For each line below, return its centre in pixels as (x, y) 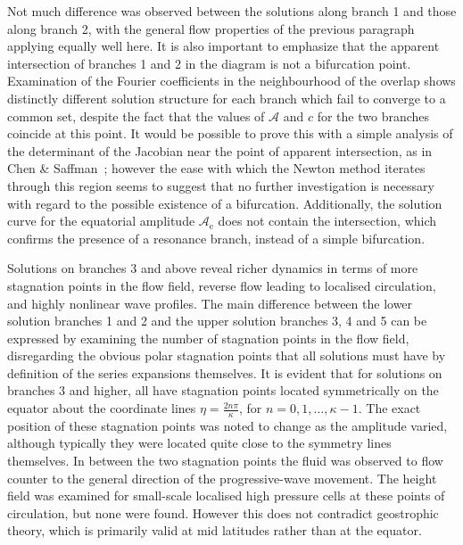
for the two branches (373, 116)
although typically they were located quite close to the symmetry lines (199, 443)
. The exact (389, 408)
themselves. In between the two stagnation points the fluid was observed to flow (225, 461)
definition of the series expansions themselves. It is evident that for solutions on (225, 372)
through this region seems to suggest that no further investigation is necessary (221, 185)
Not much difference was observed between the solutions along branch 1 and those (232, 11)
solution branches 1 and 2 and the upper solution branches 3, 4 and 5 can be (217, 321)
